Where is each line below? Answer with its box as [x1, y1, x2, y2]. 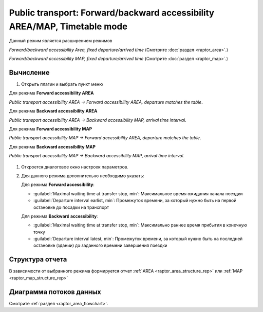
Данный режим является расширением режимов [9, 38, 113, 44]
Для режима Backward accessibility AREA [9, 108, 97, 114]
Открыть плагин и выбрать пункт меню [21, 81, 103, 87]
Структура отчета [9, 256, 67, 264]
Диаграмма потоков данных [9, 288, 101, 296]
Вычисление [9, 68, 50, 76]
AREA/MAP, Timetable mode [9, 21, 128, 32]
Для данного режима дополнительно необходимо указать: [21, 173, 145, 179]
